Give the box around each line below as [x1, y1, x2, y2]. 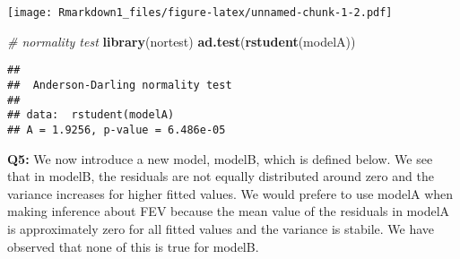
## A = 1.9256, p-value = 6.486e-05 [7, 123, 226, 136]
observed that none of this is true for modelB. [7, 237, 259, 255]
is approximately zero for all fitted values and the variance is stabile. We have [7, 219, 435, 237]
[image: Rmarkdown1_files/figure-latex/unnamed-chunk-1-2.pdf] [7, 6, 393, 19]
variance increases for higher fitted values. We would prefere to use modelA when [7, 184, 454, 203]
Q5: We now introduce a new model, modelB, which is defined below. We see [7, 149, 433, 168]
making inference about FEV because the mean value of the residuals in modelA [7, 202, 450, 220]
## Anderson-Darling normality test [7, 78, 232, 91]
